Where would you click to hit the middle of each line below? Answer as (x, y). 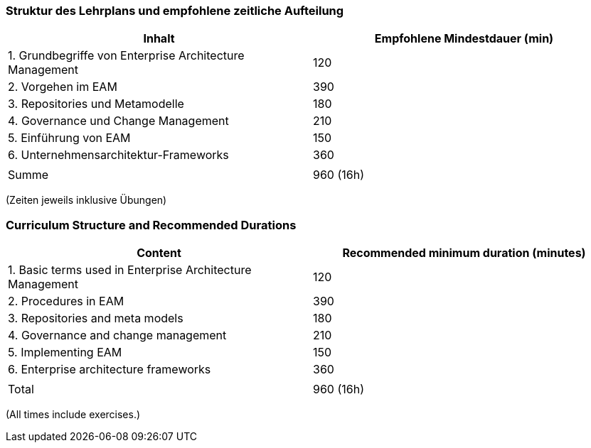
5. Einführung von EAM (69, 138)
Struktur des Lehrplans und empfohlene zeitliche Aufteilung (175, 11)
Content (159, 253)
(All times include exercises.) (73, 415)
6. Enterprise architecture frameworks (110, 370)
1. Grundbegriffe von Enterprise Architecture (126, 56)
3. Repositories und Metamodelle (96, 104)
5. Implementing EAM (65, 353)
